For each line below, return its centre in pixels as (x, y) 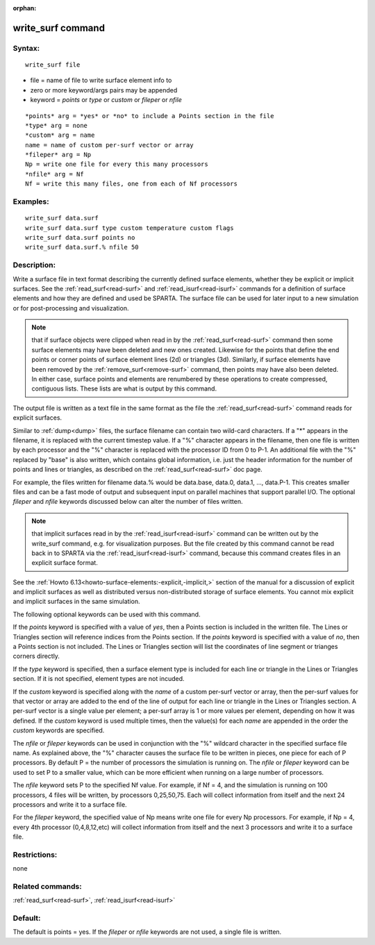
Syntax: (26, 48)
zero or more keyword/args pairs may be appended (104, 90)
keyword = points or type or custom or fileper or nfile (106, 100)
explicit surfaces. (37, 418)
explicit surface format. (65, 563)
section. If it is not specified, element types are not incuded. (99, 679)
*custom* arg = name (60, 135)
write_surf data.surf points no (80, 237)
